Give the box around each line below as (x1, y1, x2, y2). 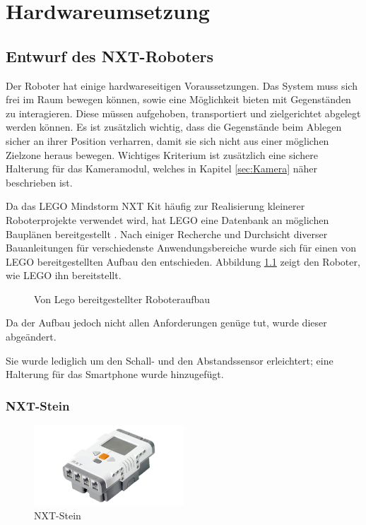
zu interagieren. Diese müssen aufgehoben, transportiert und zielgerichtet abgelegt (6, 105, 361, 120)
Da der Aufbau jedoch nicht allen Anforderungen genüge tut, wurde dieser (6, 315, 327, 330)
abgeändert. (6, 329, 57, 344)
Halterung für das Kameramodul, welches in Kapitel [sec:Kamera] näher (6, 161, 318, 176)
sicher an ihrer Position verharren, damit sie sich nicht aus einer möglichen (6, 133, 329, 148)
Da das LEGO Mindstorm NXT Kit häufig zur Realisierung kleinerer (6, 199, 305, 213)
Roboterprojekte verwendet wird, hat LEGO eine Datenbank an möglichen (6, 212, 329, 227)
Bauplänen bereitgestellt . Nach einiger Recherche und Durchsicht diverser (6, 226, 328, 241)
